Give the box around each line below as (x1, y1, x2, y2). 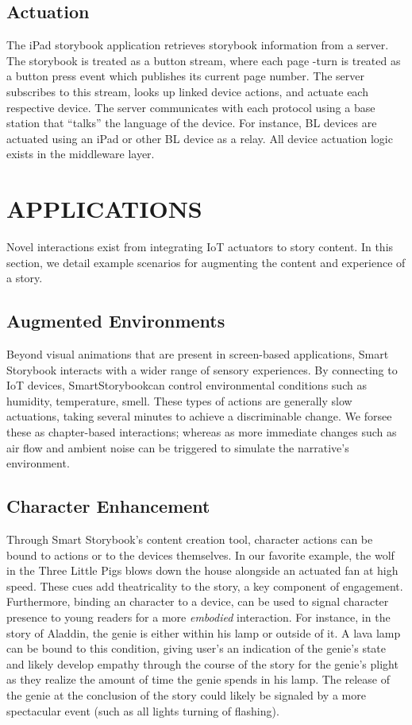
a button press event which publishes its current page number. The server (6, 68, 365, 84)
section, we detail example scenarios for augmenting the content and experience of (6, 254, 406, 270)
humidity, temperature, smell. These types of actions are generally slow (6, 392, 352, 409)
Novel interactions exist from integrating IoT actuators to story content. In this (6, 238, 394, 255)
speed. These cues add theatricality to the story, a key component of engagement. (6, 577, 403, 594)
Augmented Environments (6, 308, 225, 333)
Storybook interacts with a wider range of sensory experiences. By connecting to (6, 361, 398, 378)
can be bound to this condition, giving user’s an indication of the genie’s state (6, 640, 387, 657)
